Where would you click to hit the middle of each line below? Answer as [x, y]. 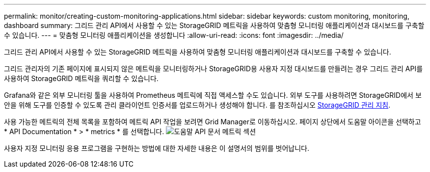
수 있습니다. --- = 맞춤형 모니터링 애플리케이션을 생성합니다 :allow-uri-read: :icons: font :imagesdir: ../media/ [174, 35]
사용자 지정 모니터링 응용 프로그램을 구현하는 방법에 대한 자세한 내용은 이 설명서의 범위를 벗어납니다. [157, 148]
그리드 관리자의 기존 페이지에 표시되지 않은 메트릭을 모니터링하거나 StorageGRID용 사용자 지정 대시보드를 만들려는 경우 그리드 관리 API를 [214, 69]
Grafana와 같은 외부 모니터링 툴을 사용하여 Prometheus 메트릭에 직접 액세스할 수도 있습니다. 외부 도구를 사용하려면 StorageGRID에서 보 [213, 95]
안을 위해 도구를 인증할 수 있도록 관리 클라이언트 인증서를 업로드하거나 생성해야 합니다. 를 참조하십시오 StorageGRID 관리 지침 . [197, 105]
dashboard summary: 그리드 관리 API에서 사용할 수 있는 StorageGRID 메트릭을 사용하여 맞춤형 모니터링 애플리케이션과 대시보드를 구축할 [214, 25]
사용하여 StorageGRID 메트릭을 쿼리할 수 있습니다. [81, 78]
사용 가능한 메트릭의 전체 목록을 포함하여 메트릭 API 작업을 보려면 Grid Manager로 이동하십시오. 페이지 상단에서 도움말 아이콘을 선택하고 [213, 122]
